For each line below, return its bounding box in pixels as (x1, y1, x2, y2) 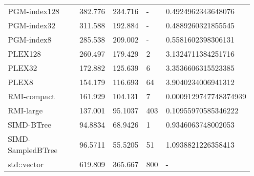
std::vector (8, 158, 44, 170)
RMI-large (8, 105, 43, 116)
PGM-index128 (8, 5, 60, 17)
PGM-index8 (8, 34, 52, 45)
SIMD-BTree (8, 119, 51, 130)
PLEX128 (8, 48, 41, 59)
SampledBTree (8, 144, 58, 155)
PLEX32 (8, 62, 37, 73)
